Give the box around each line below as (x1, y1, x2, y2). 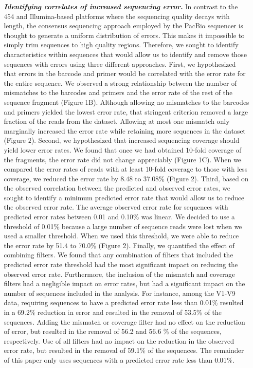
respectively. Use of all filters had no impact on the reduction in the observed (4, 335, 234, 346)
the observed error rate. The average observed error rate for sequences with (4, 202, 228, 212)
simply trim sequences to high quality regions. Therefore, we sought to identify (4, 39, 239, 50)
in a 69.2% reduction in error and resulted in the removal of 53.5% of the (4, 307, 222, 317)
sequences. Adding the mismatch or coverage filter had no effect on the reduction (4, 316, 245, 327)
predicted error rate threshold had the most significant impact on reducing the (4, 259, 238, 270)
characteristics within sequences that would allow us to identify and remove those (4, 49, 247, 59)
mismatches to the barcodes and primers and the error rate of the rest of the (4, 87, 233, 97)
